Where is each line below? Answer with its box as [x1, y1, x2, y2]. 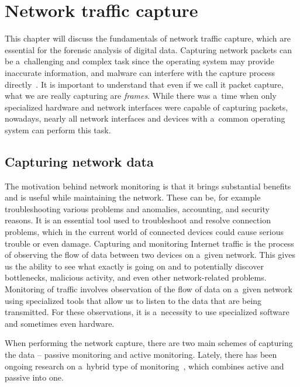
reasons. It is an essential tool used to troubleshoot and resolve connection [5, 214, 271, 226]
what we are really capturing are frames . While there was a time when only [5, 89, 277, 102]
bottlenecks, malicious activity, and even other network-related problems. [5, 271, 267, 284]
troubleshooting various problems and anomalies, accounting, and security [5, 202, 270, 215]
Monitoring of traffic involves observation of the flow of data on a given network [5, 283, 292, 295]
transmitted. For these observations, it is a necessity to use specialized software [5, 306, 289, 318]
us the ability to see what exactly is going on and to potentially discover [5, 260, 264, 272]
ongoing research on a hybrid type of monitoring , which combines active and [5, 360, 284, 372]
